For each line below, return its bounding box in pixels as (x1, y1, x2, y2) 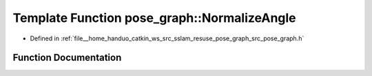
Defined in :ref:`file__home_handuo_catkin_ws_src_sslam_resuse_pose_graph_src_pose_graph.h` (30, 34, 304, 42)
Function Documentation (12, 52, 122, 64)
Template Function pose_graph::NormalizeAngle (12, 10, 296, 25)
